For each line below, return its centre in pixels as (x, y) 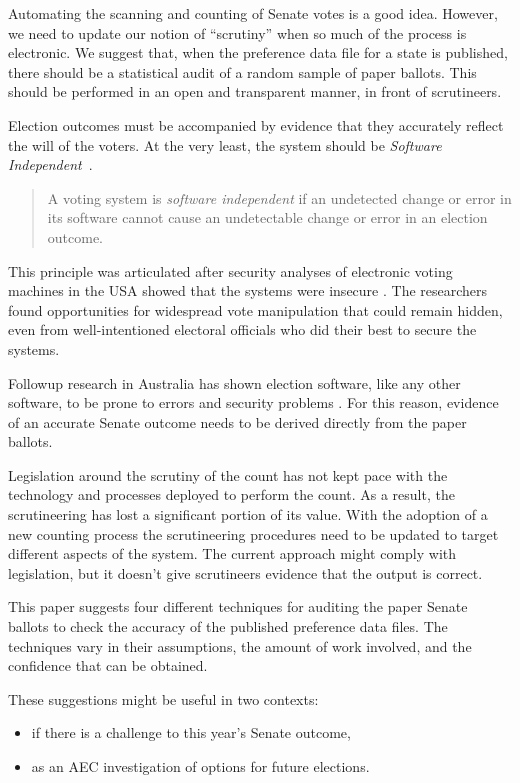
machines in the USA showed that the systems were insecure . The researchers (248, 290)
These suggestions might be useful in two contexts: (163, 698)
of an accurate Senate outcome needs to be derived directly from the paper (237, 421)
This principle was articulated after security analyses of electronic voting (230, 270)
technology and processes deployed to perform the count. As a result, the (231, 494)
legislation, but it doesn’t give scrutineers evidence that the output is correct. (245, 572)
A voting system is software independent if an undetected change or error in (279, 197)
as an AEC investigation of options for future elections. (200, 766)
